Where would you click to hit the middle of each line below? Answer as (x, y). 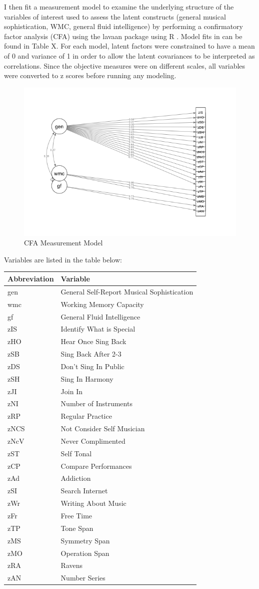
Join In (71, 391)
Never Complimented (93, 440)
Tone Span (77, 528)
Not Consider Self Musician (103, 428)
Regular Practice (86, 416)
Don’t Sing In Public (92, 366)
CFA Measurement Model (63, 243)
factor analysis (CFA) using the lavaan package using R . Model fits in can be (123, 36)
